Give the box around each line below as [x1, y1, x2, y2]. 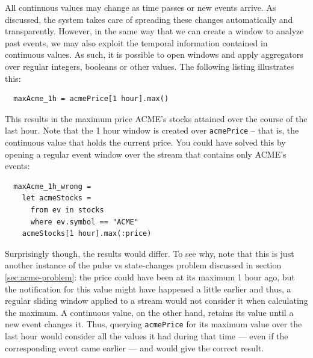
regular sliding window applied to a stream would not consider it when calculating [5, 294, 308, 307]
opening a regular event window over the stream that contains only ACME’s [5, 147, 287, 160]
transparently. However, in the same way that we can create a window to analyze [5, 25, 304, 37]
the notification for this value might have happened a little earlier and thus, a [5, 282, 291, 295]
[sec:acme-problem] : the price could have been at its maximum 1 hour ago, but [5, 270, 295, 283]
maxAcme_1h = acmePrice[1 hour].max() [13, 94, 169, 103]
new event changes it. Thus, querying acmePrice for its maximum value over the [5, 318, 302, 330]
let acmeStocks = [22, 194, 91, 203]
